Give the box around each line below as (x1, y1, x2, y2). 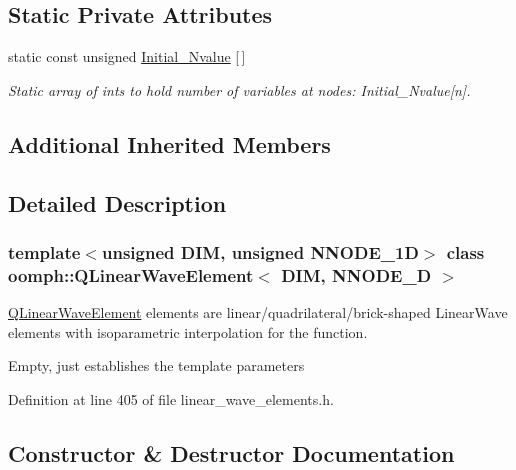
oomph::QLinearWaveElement (8, 262, 254, 287)
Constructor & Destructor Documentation (8, 437, 455, 468)
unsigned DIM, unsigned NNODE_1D (101, 239, 419, 264)
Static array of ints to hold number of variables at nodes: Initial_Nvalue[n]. (8, 79, 471, 100)
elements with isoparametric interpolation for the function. (8, 321, 368, 342)
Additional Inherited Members (8, 128, 331, 159)
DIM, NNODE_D (281, 262, 432, 287)
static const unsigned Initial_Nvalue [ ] (8, 46, 246, 67)
